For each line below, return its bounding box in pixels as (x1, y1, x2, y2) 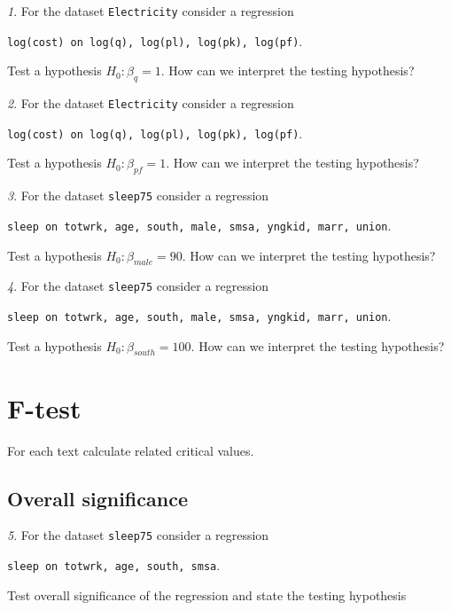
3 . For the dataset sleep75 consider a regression (7, 186, 269, 205)
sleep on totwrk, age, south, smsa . (7, 556, 221, 575)
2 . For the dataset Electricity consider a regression (7, 94, 294, 113)
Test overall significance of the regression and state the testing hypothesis (7, 585, 407, 604)
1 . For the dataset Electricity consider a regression (7, 2, 294, 20)
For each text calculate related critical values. (7, 441, 254, 459)
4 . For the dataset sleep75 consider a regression (7, 277, 269, 295)
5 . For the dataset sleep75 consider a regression (7, 526, 269, 544)
